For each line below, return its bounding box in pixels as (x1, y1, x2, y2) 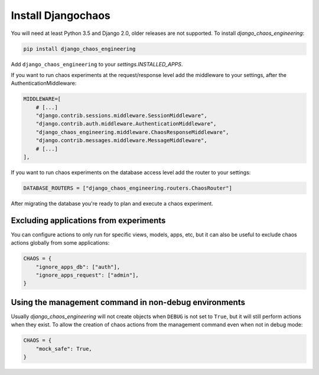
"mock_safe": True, (35, 345, 93, 352)
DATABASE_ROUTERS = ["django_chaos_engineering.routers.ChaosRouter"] (23, 184, 233, 191)
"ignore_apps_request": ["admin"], (35, 272, 139, 278)
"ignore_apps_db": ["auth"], (35, 264, 121, 270)
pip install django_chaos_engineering (23, 45, 136, 52)
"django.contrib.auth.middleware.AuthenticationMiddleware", (35, 120, 217, 127)
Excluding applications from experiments (11, 215, 166, 225)
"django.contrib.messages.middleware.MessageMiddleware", (35, 137, 207, 144)
